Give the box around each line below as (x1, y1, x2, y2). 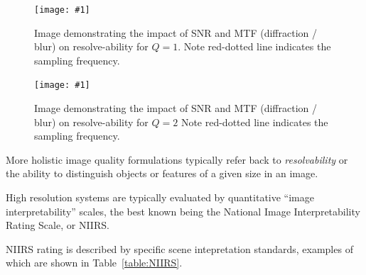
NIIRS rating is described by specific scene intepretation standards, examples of (6, 241, 353, 256)
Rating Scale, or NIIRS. (6, 218, 109, 232)
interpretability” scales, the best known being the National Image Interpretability (6, 203, 360, 218)
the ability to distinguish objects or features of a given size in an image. (6, 166, 318, 181)
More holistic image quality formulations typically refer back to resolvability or (6, 152, 348, 167)
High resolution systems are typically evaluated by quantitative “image (6, 190, 314, 205)
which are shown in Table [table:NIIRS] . (6, 255, 183, 270)
